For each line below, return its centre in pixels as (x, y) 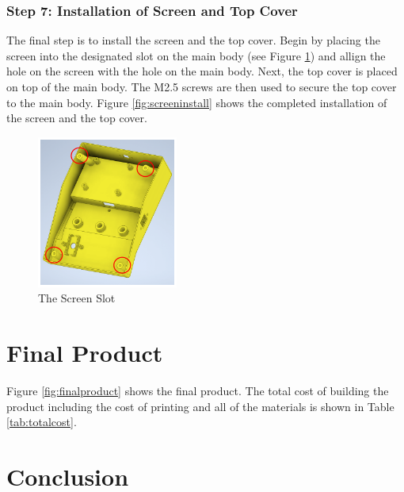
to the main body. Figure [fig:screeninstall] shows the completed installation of (197, 102)
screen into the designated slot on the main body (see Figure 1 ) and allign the (196, 55)
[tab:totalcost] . (42, 422)
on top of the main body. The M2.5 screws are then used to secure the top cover (202, 86)
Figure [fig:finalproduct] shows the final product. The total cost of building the (198, 391)
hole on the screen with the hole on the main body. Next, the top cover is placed (202, 71)
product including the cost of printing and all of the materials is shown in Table (200, 406)
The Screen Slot (77, 298)
